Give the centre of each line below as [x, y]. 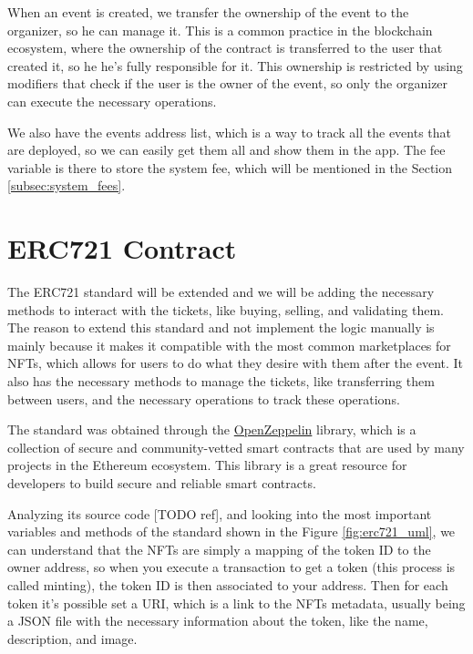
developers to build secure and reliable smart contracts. [162, 483]
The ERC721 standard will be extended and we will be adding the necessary [221, 292]
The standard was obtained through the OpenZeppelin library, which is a [212, 429]
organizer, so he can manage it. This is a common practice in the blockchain [220, 30]
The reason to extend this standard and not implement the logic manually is [221, 327]
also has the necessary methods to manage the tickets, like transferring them [221, 381]
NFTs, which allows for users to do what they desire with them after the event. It [236, 363]
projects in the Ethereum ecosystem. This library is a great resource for [207, 465]
